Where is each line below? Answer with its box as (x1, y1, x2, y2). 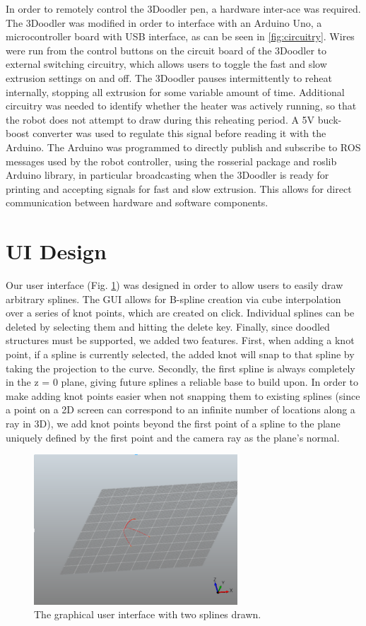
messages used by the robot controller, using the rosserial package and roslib (6, 153, 337, 168)
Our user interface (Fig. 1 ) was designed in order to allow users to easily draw (6, 278, 343, 293)
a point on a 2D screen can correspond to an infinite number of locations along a (6, 402, 355, 417)
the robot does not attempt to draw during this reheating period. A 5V (6, 112, 315, 126)
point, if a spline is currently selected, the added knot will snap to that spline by (6, 347, 355, 361)
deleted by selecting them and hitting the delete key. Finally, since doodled (6, 319, 330, 333)
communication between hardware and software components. (6, 195, 268, 210)
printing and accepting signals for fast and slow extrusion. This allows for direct (6, 181, 352, 196)
